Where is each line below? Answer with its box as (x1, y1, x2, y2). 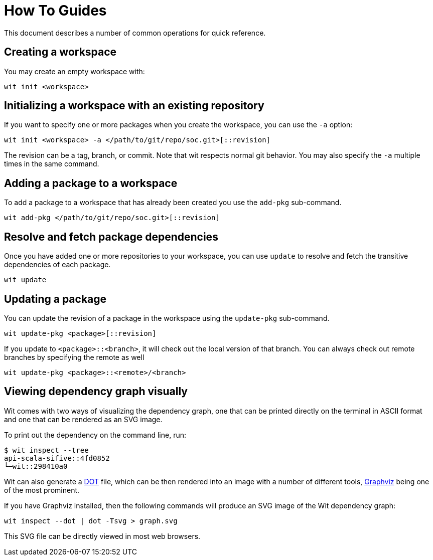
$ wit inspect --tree (4, 446, 89, 454)
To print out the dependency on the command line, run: (4, 430, 187, 439)
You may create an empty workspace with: (4, 67, 145, 76)
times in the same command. (4, 159, 99, 168)
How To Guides (4, 2, 107, 19)
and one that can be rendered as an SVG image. (4, 415, 163, 424)
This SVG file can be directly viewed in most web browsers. (4, 531, 201, 540)
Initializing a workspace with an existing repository (4, 99, 264, 112)
